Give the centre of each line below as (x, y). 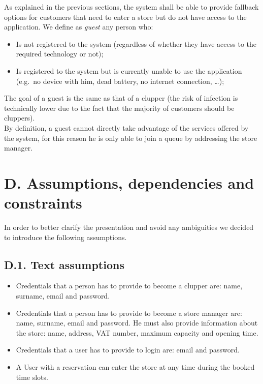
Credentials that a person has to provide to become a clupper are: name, (129, 286)
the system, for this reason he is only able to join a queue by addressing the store (131, 138)
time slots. (32, 377)
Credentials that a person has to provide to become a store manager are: (129, 313)
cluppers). (20, 118)
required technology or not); (60, 54)
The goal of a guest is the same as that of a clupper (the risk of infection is (121, 98)
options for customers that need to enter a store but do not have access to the (125, 17)
